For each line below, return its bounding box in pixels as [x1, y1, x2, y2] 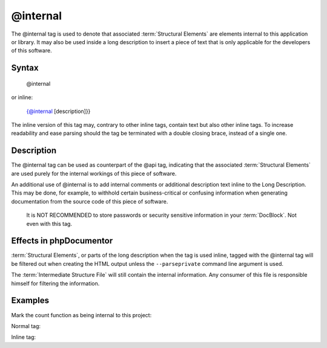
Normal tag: [11, 322, 41, 329]
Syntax [11, 63, 39, 73]
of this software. [11, 47, 52, 54]
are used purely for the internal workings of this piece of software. [11, 170, 177, 177]
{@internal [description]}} [26, 108, 91, 115]
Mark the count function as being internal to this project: [11, 311, 152, 318]
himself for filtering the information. [11, 280, 100, 287]
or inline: [11, 94, 33, 101]
